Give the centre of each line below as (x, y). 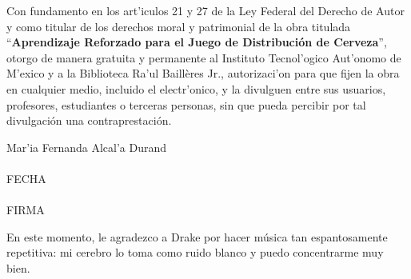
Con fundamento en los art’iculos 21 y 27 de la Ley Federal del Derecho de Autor (205, 10)
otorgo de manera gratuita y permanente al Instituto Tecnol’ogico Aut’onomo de (204, 57)
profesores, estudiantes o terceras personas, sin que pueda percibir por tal (186, 104)
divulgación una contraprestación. (89, 120)
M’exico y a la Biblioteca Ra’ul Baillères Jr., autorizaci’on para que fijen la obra (203, 73)
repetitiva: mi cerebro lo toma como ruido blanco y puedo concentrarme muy (195, 252)
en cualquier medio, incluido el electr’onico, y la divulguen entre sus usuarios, (196, 88)
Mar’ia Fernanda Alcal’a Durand (87, 147)
